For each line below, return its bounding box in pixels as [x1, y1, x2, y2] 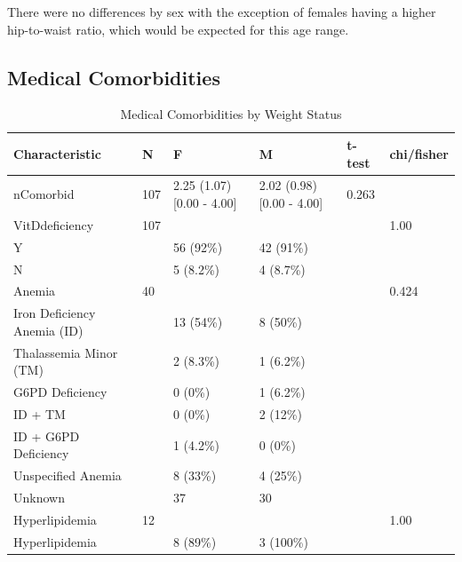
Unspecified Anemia [13, 466, 122, 485]
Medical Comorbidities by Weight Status [120, 105, 342, 123]
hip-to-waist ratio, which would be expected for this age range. [7, 20, 349, 38]
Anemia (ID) [13, 321, 84, 339]
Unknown [13, 488, 65, 507]
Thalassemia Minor [13, 343, 118, 361]
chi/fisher [389, 144, 449, 162]
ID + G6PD [13, 426, 80, 445]
